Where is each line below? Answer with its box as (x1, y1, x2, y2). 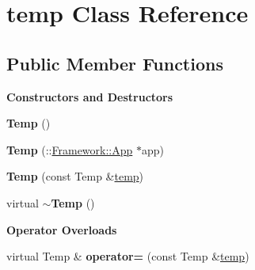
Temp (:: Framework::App (6, 141, 133, 158)
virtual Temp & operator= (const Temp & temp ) (6, 248, 249, 264)
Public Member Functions (6, 51, 223, 75)
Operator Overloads (6, 221, 117, 238)
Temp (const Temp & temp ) (6, 168, 144, 184)
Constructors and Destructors (6, 88, 173, 105)
